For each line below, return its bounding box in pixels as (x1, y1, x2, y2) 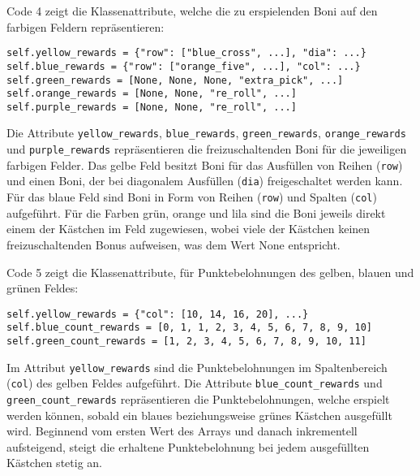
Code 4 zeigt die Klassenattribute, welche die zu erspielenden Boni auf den (6, 2, 378, 19)
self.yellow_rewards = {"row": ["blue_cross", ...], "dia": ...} (6, 47, 366, 59)
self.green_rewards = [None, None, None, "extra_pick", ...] (6, 74, 344, 86)
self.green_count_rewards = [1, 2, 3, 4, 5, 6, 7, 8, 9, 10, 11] (6, 335, 366, 348)
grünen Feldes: (6, 279, 79, 296)
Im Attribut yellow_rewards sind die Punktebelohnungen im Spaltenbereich (6, 358, 388, 375)
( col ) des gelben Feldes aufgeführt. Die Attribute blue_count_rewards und (6, 374, 383, 392)
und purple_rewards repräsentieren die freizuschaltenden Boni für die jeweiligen (6, 141, 407, 158)
